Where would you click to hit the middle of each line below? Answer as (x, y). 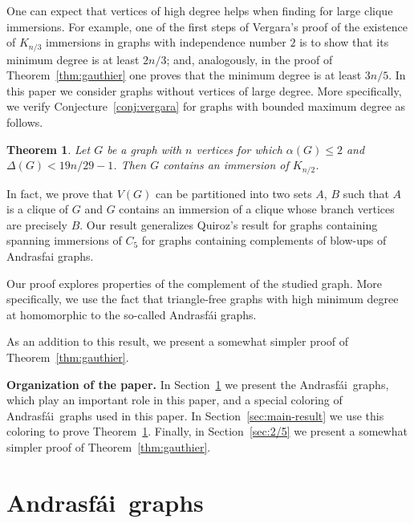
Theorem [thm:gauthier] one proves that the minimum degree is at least (184, 75)
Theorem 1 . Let (49, 149)
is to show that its (344, 42)
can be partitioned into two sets (234, 193)
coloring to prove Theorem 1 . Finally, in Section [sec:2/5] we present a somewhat (207, 431)
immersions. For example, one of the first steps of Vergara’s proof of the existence (207, 26)
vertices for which (239, 149)
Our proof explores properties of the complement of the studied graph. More (194, 283)
